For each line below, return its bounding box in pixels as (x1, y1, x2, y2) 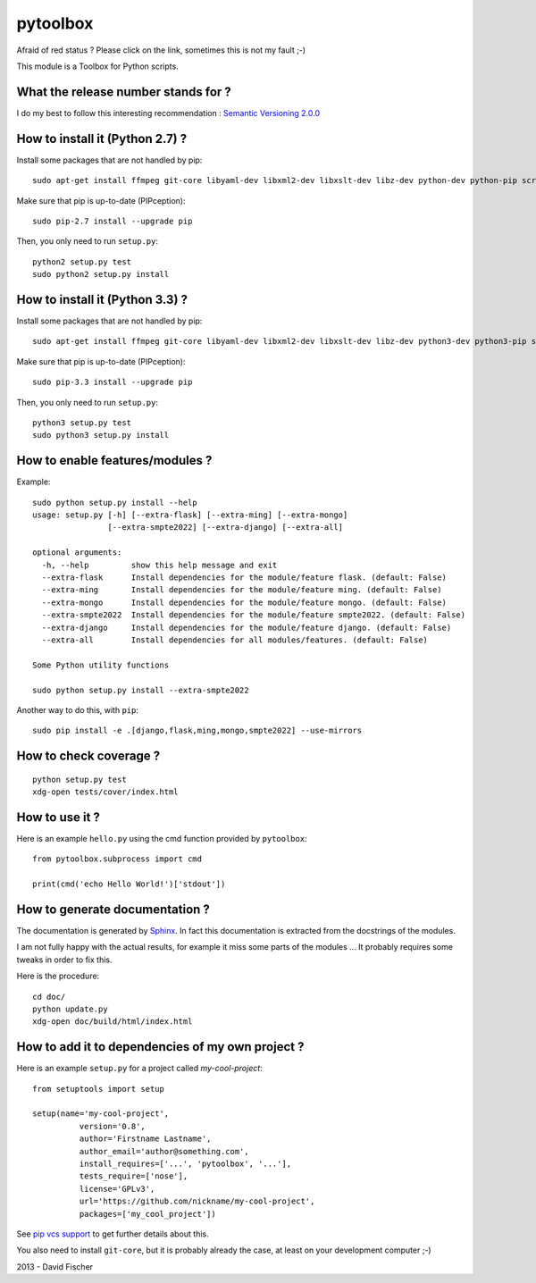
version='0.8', (79, 1121, 147, 1131)
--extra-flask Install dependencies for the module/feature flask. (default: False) (41, 572, 447, 583)
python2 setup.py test (32, 256, 132, 267)
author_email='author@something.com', (79, 1146, 249, 1156)
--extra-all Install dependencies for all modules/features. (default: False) (41, 634, 429, 645)
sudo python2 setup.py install (32, 269, 170, 280)
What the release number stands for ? (16, 84, 231, 99)
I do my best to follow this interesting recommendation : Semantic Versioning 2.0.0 (16, 107, 321, 118)
